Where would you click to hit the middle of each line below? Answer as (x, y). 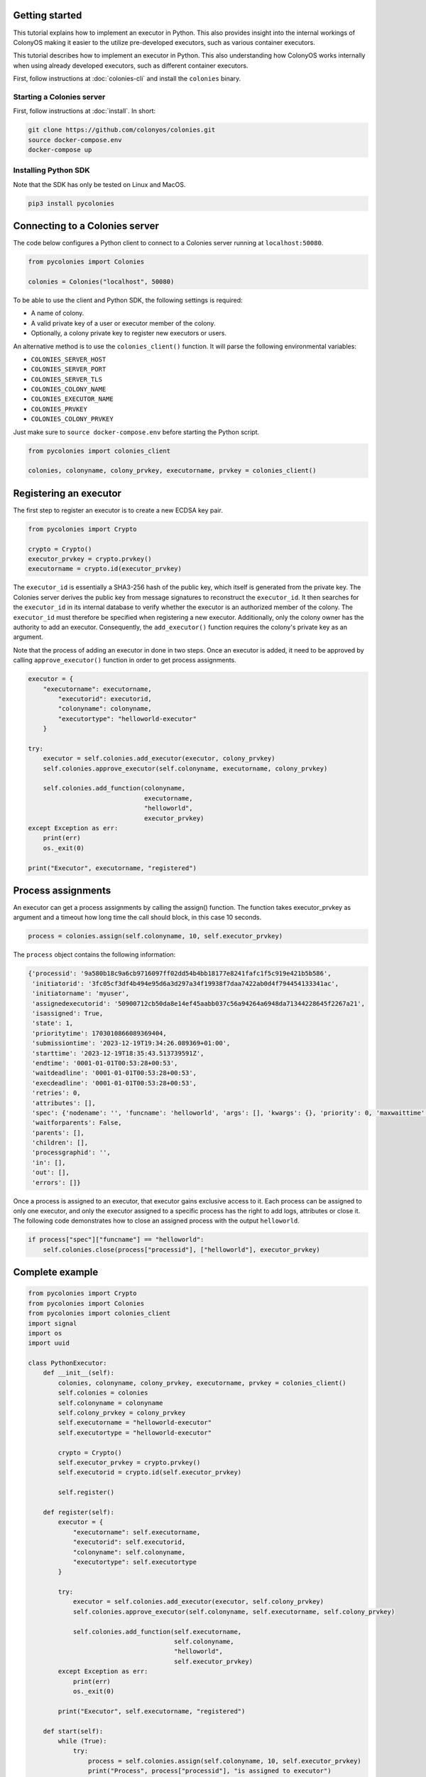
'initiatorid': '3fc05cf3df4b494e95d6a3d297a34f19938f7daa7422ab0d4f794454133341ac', (186, 983)
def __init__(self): (79, 1373)
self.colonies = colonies (103, 1393)
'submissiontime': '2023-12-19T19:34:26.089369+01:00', (131, 1043)
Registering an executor (67, 493)
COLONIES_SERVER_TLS (67, 379)
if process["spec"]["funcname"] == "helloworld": (116, 1240)
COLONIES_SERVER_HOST (69, 359)
